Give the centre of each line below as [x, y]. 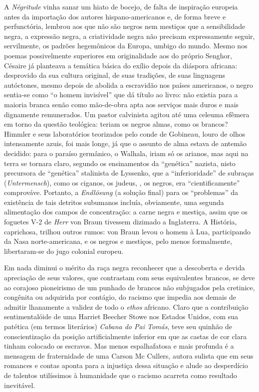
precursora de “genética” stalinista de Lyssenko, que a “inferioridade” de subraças [129, 173]
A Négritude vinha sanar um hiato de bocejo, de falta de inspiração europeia [121, 6]
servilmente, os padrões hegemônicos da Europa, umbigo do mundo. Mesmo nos [126, 46]
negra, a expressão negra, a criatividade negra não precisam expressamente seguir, [129, 36]
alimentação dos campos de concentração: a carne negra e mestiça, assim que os [126, 212]
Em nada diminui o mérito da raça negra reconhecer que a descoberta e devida [125, 268]
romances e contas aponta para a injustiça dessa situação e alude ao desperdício [126, 365]
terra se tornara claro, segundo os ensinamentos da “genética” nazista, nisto [120, 163]
